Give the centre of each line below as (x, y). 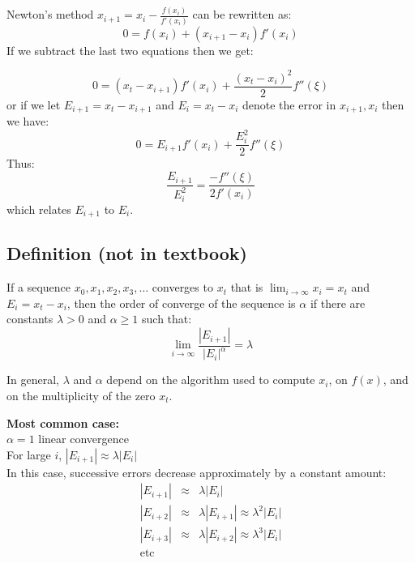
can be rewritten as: (242, 14)
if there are (338, 303)
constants (30, 319)
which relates (39, 209)
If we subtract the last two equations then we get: (130, 50)
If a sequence (39, 287)
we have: (28, 121)
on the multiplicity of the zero (81, 396)
